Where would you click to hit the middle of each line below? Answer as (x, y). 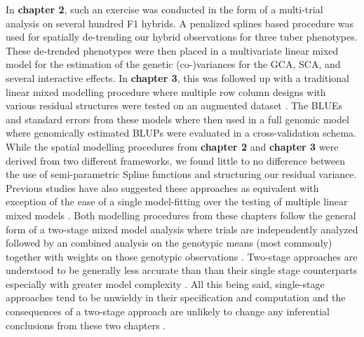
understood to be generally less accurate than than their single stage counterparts (182, 270)
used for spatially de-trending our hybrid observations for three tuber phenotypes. (182, 37)
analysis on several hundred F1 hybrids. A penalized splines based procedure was (180, 23)
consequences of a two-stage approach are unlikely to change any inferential (168, 311)
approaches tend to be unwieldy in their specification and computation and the (176, 297)
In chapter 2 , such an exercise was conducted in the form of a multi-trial (164, 9)
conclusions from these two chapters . (86, 325)
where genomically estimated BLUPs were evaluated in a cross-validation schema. (181, 133)
